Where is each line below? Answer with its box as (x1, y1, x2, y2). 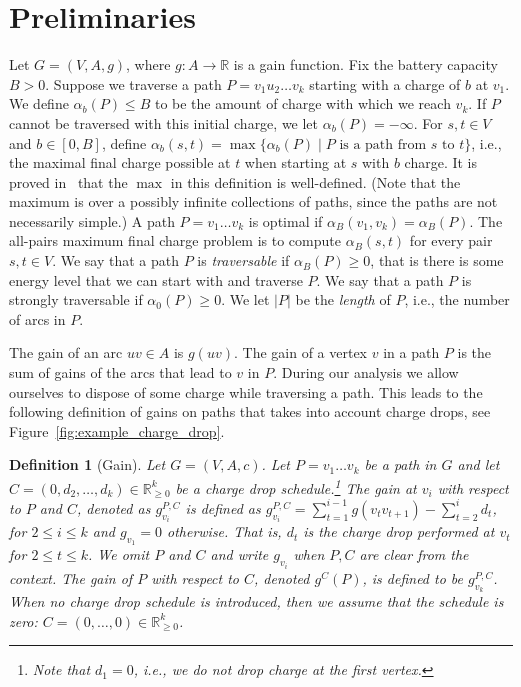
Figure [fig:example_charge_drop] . (9, 420, 225, 441)
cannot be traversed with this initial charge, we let (9, 112, 319, 133)
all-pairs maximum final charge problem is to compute (9, 230, 341, 251)
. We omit (88, 544, 150, 565)
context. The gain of (9, 567, 133, 588)
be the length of (295, 289, 391, 310)
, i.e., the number (404, 289, 510, 310)
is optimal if (248, 210, 323, 231)
